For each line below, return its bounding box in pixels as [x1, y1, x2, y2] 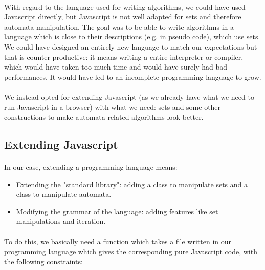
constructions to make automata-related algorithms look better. [4, 111, 204, 122]
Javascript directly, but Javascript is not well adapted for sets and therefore [4, 11, 241, 22]
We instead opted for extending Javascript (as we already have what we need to [4, 91, 254, 102]
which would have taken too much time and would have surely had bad [4, 61, 228, 72]
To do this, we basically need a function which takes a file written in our [4, 236, 232, 246]
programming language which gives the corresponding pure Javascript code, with [4, 246, 257, 257]
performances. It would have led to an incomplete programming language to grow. [4, 71, 261, 82]
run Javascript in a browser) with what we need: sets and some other [4, 101, 221, 112]
